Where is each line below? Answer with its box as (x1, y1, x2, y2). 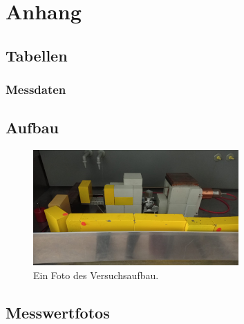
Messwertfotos (6, 301, 110, 323)
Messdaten (6, 81, 66, 98)
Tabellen (6, 44, 68, 66)
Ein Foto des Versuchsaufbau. (33, 267, 159, 282)
